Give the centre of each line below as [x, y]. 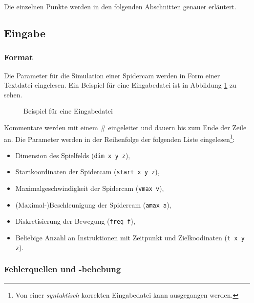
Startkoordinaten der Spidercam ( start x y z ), [87, 172]
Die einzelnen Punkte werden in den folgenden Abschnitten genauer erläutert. [120, 6]
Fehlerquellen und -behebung [63, 269]
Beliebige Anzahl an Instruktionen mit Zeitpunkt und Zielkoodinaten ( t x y [130, 238]
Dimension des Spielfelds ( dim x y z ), [73, 155]
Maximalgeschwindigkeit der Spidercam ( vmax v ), [90, 188]
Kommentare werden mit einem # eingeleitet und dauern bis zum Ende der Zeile [125, 127]
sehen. [13, 94]
